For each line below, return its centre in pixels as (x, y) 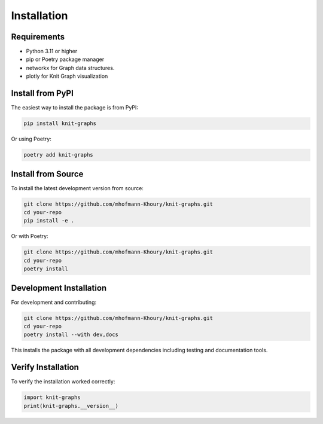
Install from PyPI (42, 94)
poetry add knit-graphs (59, 155)
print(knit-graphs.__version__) (71, 406)
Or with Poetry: (30, 236)
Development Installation (59, 288)
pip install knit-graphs (60, 123)
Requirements (38, 37)
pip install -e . (49, 221)
